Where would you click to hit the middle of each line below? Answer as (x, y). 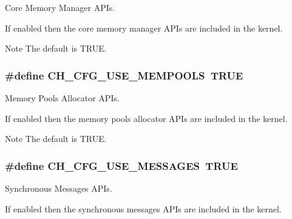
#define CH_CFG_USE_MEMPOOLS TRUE (124, 75)
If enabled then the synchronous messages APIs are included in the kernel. (143, 208)
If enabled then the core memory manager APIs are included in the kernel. (144, 28)
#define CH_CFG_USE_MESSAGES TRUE (121, 165)
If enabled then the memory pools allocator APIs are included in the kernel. (146, 118)
